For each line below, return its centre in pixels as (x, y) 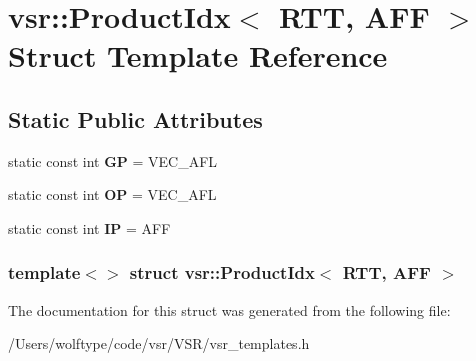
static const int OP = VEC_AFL (112, 194)
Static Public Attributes (135, 118)
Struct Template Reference (198, 55)
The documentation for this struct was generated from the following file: (229, 309)
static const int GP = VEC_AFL (113, 160)
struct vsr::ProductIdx (222, 272)
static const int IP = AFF (89, 227)
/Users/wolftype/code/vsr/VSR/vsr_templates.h (159, 343)
